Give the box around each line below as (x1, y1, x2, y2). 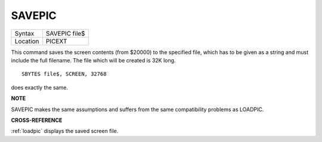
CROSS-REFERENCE (11, 116, 63, 124)
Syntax (14, 29, 35, 37)
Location (14, 37, 39, 45)
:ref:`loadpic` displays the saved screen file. (11, 128, 119, 135)
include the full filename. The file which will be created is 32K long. (11, 56, 176, 64)
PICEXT (45, 37, 67, 45)
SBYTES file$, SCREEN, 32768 (21, 71, 107, 77)
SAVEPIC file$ (45, 29, 86, 37)
